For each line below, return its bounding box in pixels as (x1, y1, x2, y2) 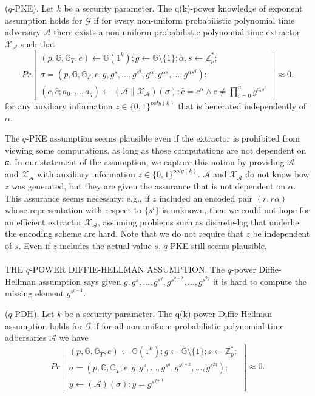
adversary (5, 26, 41, 38)
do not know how (245, 168, 310, 180)
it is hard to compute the (212, 275, 307, 287)
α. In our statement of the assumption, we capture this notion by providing (5, 155, 285, 168)
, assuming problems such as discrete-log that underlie (97, 215, 299, 228)
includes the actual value (59, 239, 152, 251)
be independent (252, 227, 310, 240)
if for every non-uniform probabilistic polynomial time (93, 13, 295, 26)
